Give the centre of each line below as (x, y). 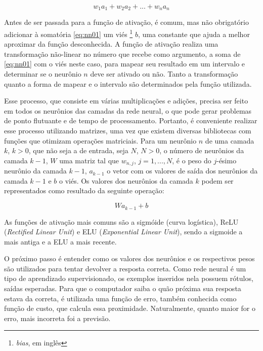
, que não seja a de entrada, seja (78, 150)
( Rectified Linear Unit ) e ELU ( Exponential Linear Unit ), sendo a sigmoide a (123, 232)
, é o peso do (192, 160)
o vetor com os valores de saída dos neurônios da (182, 171)
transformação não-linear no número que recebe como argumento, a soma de (122, 54)
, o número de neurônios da (202, 150)
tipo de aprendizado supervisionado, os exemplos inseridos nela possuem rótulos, (129, 278)
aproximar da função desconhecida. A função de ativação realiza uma (111, 44)
